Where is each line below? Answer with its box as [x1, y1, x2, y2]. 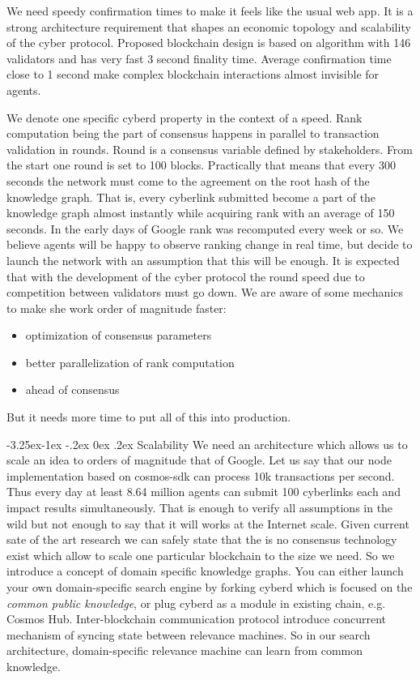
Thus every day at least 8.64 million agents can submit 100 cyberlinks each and [6, 483, 401, 500]
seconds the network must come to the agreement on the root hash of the [6, 172, 370, 189]
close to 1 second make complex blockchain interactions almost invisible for [6, 66, 380, 83]
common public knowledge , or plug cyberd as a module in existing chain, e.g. [6, 594, 386, 611]
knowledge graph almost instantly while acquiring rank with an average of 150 [6, 204, 395, 221]
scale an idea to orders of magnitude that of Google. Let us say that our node [6, 451, 392, 468]
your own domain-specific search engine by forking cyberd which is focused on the [6, 579, 413, 595]
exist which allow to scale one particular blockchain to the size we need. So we [6, 546, 395, 563]
